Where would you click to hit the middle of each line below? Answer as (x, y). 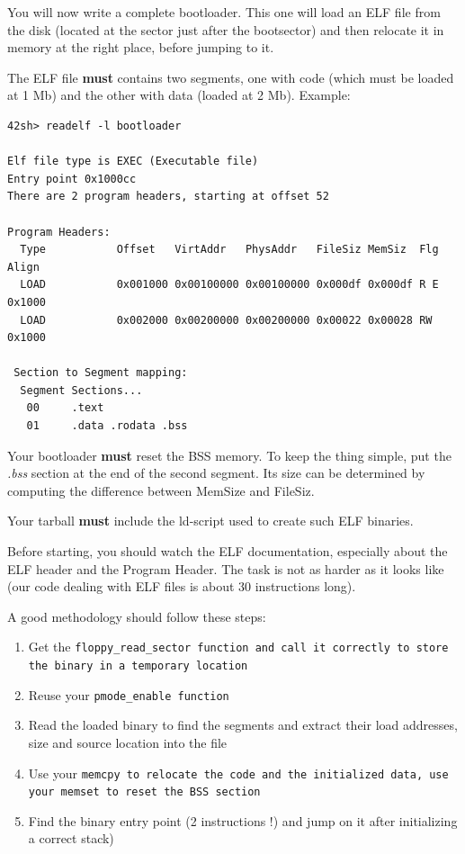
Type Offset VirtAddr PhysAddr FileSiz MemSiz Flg (229, 250)
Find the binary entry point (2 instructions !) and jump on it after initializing (243, 820)
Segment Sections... (81, 390)
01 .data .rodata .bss (107, 426)
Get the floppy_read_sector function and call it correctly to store (238, 647)
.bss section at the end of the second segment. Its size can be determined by (216, 473)
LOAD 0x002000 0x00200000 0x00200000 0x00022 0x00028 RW (226, 320)
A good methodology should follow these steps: (137, 616)
